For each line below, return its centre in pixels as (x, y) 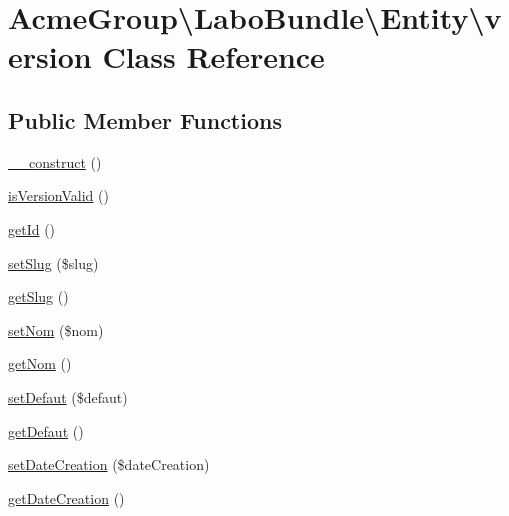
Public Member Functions (145, 119)
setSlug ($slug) (53, 262)
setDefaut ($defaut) (68, 396)
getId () (32, 228)
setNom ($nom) (56, 329)
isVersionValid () (58, 195)
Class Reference (213, 56)
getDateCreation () (66, 497)
